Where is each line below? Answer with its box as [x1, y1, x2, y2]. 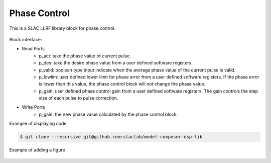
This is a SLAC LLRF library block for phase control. [9, 25, 116, 31]
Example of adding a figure [9, 147, 65, 153]
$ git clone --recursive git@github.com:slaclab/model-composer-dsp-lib [20, 134, 203, 140]
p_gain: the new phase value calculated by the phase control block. [39, 111, 178, 117]
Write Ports [22, 104, 45, 110]
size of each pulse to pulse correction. [39, 95, 118, 101]
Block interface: [9, 36, 42, 42]
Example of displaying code [9, 121, 67, 127]
